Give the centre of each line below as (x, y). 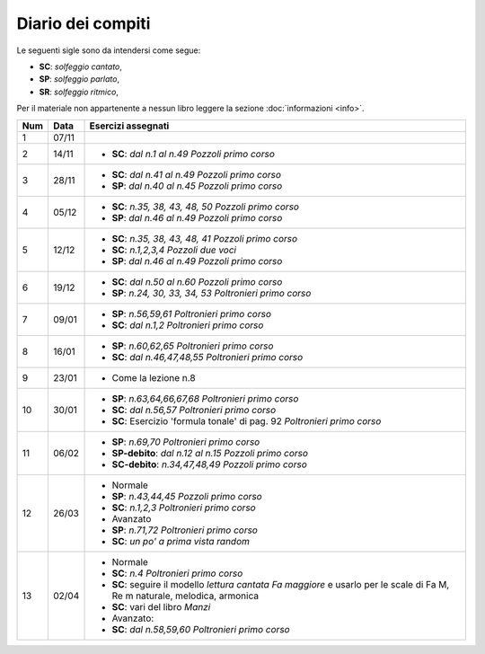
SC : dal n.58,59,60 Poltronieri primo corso (201, 629)
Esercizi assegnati (129, 126)
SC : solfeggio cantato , (81, 66)
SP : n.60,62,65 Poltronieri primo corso (193, 346)
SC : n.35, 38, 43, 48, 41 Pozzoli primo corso (205, 238)
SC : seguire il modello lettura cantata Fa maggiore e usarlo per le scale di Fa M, (281, 584)
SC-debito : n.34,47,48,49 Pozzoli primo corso (209, 464)
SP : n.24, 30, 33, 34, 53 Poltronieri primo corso (212, 293)
